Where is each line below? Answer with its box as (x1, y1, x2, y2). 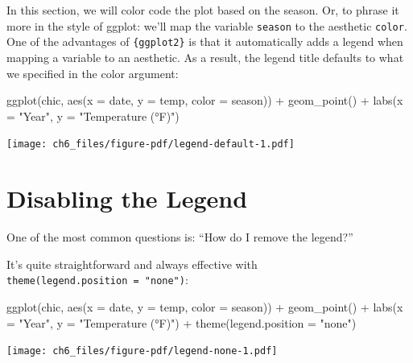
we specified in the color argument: (6, 64, 179, 81)
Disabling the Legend (6, 182, 248, 215)
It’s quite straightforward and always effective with (6, 255, 258, 272)
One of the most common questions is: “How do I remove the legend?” (6, 229, 353, 245)
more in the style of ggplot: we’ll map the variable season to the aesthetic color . (6, 17, 407, 34)
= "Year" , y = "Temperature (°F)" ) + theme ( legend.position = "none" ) (6, 314, 357, 331)
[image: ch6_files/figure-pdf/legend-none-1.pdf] (6, 345, 278, 357)
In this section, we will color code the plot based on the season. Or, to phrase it (6, 2, 399, 18)
